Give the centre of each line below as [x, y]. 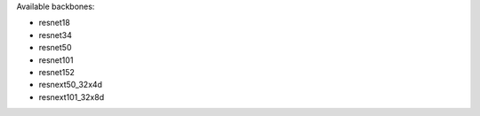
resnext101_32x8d [72, 97]
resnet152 [57, 72]
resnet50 [55, 48]
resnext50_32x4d [70, 85]
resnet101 [56, 60]
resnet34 [56, 35]
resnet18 [54, 23]
